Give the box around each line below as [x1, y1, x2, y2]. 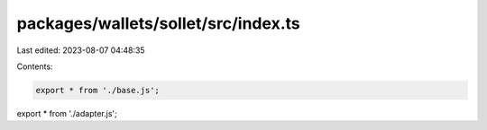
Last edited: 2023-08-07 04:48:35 [16, 45, 145, 56]
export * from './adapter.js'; [16, 108, 117, 118]
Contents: [16, 61, 53, 72]
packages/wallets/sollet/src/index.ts [16, 13, 301, 33]
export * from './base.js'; [35, 85, 160, 95]
